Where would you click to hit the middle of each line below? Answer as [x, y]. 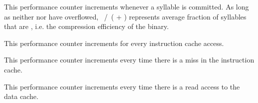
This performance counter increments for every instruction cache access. [114, 43]
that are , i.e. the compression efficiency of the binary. [87, 26]
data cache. [21, 96]
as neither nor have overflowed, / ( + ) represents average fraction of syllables [125, 16]
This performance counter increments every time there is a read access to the [122, 86]
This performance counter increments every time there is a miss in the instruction [129, 60]
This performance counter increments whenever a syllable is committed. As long [127, 6]
